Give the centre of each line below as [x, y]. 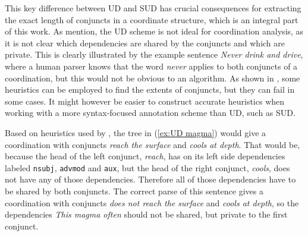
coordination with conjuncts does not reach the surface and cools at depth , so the [152, 202]
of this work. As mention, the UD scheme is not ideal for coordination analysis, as [154, 31]
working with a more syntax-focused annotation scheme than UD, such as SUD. [150, 113]
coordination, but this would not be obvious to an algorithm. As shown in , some [153, 78]
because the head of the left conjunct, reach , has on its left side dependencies [145, 156]
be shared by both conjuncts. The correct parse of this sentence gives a [134, 191]
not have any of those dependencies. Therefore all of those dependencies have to [150, 179]
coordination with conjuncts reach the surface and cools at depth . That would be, [153, 144]
